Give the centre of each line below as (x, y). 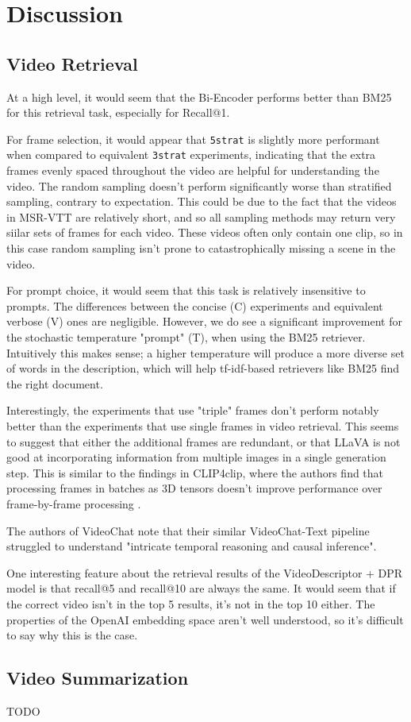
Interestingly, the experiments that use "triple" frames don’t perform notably (193, 410)
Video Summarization (98, 678)
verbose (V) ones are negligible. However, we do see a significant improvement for (204, 321)
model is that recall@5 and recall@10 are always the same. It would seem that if (201, 588)
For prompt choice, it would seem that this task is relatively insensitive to (186, 290)
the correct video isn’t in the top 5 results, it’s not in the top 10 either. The (191, 603)
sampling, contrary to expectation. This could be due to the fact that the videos (202, 201)
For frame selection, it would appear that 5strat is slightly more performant (193, 139)
